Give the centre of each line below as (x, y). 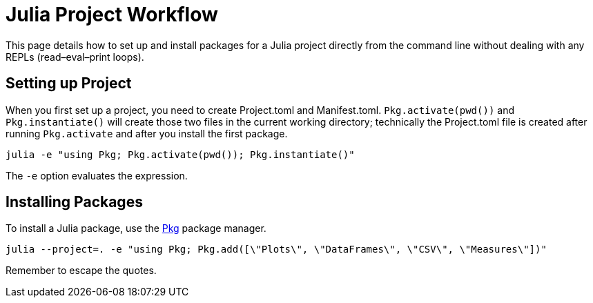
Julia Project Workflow (112, 14)
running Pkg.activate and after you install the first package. (147, 133)
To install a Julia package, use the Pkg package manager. (136, 228)
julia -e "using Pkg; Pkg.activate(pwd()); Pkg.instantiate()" (180, 154)
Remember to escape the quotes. (81, 271)
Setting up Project (69, 84)
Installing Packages (74, 202)
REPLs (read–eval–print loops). (75, 57)
